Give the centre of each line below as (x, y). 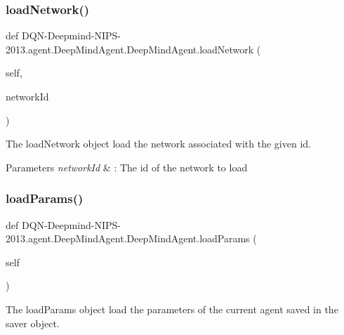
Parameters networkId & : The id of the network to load (127, 167)
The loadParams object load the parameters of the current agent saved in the (172, 309)
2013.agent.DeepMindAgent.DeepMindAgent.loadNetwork (130, 49)
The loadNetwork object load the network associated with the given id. (158, 144)
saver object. (33, 323)
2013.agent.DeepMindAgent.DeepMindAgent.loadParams (128, 238)
